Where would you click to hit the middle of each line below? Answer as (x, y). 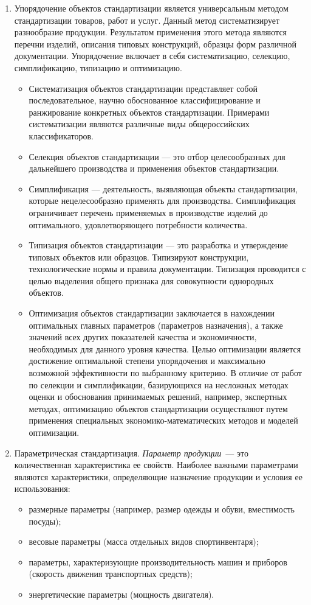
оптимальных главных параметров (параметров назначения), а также (156, 325)
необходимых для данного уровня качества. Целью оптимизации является (165, 348)
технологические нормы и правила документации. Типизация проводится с (167, 269)
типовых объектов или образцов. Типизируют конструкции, (139, 257)
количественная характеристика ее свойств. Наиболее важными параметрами (156, 465)
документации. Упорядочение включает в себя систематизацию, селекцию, (152, 56)
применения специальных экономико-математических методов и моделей (163, 420)
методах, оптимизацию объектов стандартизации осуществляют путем (158, 408)
